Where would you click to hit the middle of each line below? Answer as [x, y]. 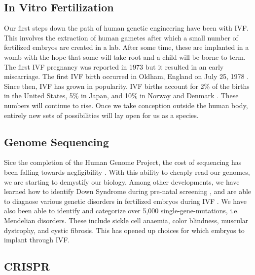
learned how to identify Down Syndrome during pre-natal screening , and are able [128, 191]
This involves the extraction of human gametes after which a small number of [121, 37]
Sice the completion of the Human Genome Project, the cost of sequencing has [123, 162]
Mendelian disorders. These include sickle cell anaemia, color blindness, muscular [126, 220]
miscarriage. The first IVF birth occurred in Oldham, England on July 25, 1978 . [127, 76]
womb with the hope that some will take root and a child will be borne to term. [125, 57]
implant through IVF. [37, 240]
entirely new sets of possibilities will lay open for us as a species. [101, 115]
